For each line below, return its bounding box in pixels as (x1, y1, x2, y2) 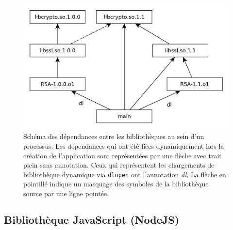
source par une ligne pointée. (23, 188, 109, 199)
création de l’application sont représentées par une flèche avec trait (23, 150, 222, 160)
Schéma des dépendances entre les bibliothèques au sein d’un (23, 131, 204, 141)
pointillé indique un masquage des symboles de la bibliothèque (23, 179, 209, 189)
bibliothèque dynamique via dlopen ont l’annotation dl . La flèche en (23, 169, 226, 179)
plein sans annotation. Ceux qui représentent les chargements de (23, 160, 215, 170)
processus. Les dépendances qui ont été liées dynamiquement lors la (23, 141, 224, 151)
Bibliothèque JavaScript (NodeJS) (4, 212, 180, 227)
